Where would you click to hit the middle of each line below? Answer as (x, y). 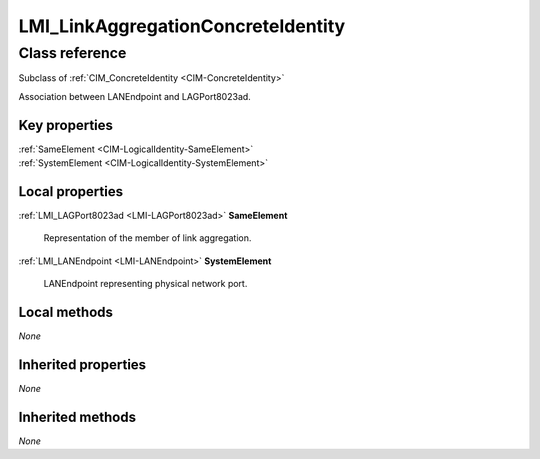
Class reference (72, 53)
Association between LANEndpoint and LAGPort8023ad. (135, 96)
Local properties (71, 191)
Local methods (66, 311)
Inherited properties (82, 364)
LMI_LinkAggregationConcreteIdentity (182, 26)
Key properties (66, 125)
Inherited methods (77, 416)
